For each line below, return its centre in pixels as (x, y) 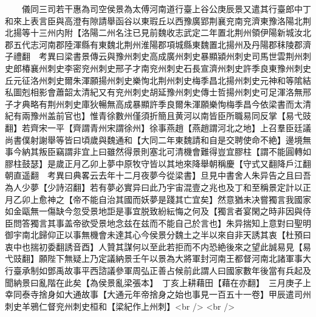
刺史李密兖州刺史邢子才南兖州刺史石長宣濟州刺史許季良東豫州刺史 (179, 68)
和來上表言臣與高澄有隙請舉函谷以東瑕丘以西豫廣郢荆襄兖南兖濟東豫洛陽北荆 (158, 20)
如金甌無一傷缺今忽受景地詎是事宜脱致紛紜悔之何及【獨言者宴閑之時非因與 (154, 211)
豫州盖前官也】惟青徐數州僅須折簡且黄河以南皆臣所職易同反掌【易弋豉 (170, 116)
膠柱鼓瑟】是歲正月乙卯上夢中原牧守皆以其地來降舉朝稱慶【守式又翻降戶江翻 (158, 163)
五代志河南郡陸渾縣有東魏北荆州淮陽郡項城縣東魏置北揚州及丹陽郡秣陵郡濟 (162, 44)
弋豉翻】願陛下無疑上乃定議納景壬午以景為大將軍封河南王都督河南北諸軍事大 (158, 258)
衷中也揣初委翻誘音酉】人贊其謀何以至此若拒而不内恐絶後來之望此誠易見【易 (158, 246)
